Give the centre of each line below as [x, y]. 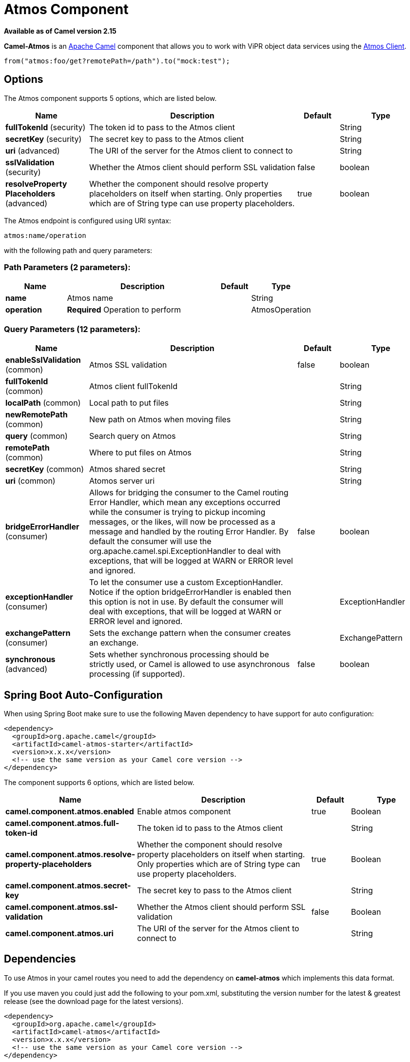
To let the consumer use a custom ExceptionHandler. [186, 582]
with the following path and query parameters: [78, 250]
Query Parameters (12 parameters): [72, 329]
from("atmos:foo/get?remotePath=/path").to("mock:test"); [117, 61]
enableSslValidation [43, 360]
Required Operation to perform [124, 310]
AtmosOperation [281, 310]
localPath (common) [43, 403]
